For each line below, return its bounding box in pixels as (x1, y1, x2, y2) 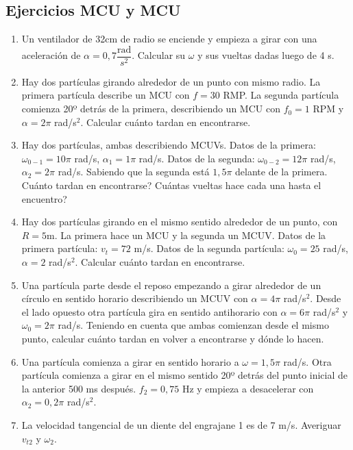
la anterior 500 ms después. (21, 381, 136, 395)
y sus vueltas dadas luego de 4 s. (197, 48, 334, 62)
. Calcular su (132, 48, 186, 62)
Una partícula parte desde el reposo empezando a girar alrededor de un (21, 277, 321, 292)
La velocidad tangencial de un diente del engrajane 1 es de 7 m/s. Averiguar (21, 417, 341, 432)
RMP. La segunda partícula (223, 88, 339, 102)
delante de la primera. (235, 164, 328, 179)
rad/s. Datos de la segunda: (138, 151, 255, 165)
